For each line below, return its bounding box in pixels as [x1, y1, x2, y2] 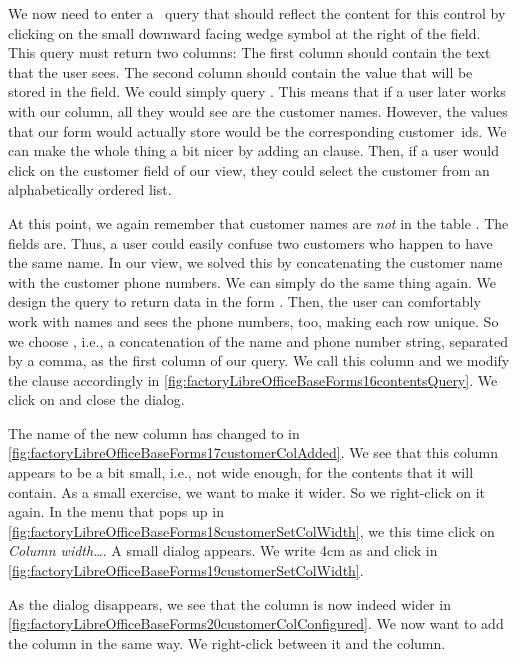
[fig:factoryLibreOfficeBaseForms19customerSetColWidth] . [8, 560, 364, 581]
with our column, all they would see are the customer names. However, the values [8, 100, 508, 121]
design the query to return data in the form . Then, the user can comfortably [8, 291, 481, 312]
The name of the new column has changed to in [8, 422, 300, 443]
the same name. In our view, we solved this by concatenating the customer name [8, 252, 503, 273]
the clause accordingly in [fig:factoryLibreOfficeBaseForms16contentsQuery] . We [8, 369, 498, 390]
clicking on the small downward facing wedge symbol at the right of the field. [8, 22, 481, 43]
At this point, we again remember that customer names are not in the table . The [8, 212, 509, 233]
